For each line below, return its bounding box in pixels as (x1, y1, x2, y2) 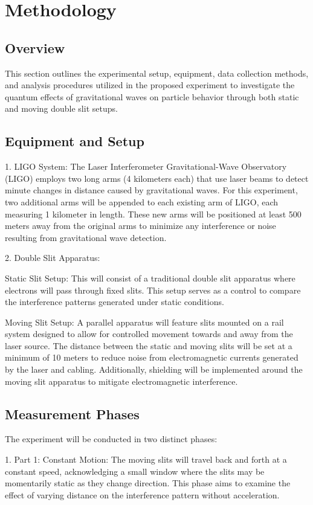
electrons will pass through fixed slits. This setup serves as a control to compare (5, 283, 301, 296)
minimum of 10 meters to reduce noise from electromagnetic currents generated (5, 351, 298, 364)
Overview (5, 38, 65, 57)
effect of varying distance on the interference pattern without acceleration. (5, 488, 280, 501)
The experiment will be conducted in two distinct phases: (5, 433, 218, 445)
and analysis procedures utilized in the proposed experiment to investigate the (5, 79, 295, 91)
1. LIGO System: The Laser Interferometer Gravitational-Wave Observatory (5, 160, 287, 173)
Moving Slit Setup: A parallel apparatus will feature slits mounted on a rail (5, 315, 284, 328)
